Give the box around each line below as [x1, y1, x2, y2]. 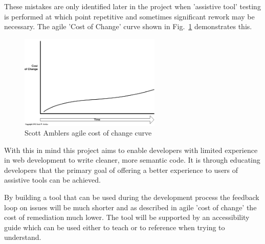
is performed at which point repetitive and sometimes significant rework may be [4, 11, 255, 21]
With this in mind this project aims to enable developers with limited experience [4, 144, 258, 155]
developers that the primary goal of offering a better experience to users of [4, 164, 238, 175]
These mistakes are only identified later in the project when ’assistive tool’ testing [4, 1, 261, 11]
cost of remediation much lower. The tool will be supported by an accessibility [4, 212, 250, 223]
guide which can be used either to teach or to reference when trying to [4, 221, 225, 232]
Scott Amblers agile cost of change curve [25, 127, 152, 138]
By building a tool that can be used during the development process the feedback [4, 192, 259, 203]
